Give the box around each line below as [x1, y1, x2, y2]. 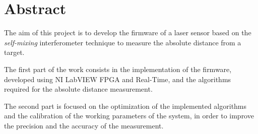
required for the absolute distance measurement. [4, 84, 153, 94]
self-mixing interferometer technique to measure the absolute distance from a [4, 37, 241, 47]
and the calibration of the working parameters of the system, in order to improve [4, 110, 254, 121]
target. [4, 47, 25, 57]
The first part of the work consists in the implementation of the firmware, [4, 63, 232, 74]
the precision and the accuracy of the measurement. [4, 120, 164, 130]
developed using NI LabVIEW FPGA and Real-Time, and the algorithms [4, 74, 231, 84]
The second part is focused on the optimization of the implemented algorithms [4, 100, 247, 111]
